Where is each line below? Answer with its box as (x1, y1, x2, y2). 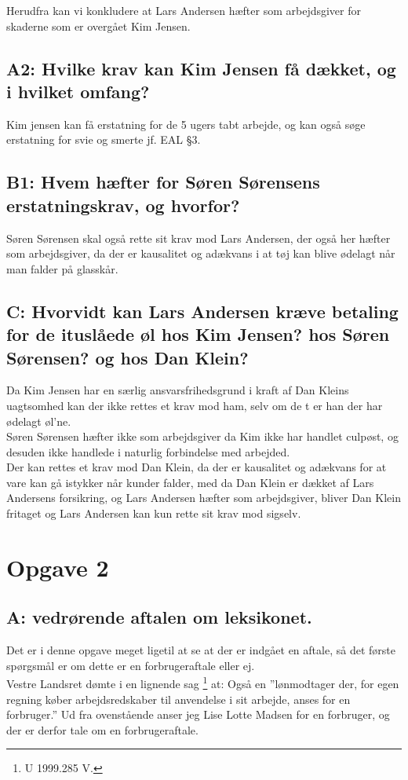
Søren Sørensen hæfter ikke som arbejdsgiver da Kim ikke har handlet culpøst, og (6, 428, 399, 445)
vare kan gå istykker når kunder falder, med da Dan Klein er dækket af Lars (6, 474, 374, 490)
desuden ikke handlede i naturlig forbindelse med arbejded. (6, 443, 290, 460)
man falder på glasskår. (6, 260, 118, 276)
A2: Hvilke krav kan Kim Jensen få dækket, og (6, 56, 396, 80)
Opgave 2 (6, 551, 109, 583)
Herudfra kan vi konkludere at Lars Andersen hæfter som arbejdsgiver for (6, 2, 362, 18)
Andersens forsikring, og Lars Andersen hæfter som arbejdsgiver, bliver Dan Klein (6, 489, 401, 506)
